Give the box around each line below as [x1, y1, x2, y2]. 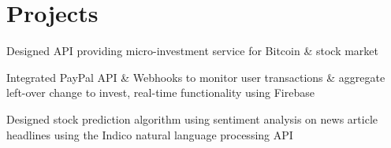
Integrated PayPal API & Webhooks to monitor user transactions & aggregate [6, 68, 385, 85]
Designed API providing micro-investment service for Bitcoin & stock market [6, 43, 378, 59]
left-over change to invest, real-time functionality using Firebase [6, 84, 315, 101]
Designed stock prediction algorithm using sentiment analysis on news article [6, 110, 378, 127]
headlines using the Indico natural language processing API [6, 126, 293, 142]
